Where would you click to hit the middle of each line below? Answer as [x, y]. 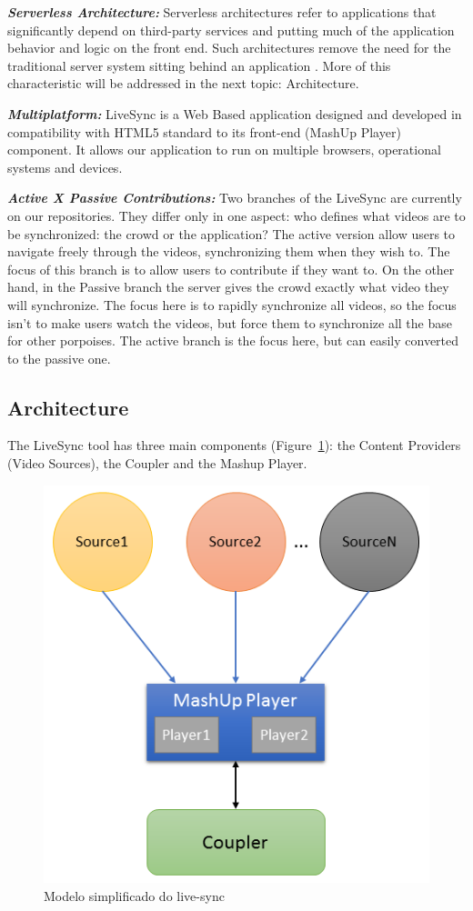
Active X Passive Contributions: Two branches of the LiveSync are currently [235, 198]
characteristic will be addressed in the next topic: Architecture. [183, 83]
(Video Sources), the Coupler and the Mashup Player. [157, 463]
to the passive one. [59, 358]
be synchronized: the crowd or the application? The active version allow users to [231, 233]
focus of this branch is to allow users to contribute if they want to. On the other [231, 269]
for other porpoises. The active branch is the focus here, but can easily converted [233, 340]
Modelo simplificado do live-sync [134, 896]
